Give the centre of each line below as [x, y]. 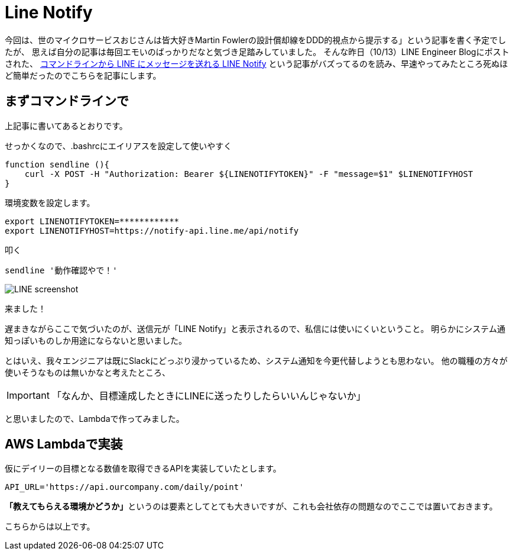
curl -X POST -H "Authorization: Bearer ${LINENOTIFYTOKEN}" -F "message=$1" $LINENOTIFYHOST [249, 174]
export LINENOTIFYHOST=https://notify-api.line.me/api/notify [152, 230]
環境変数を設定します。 [50, 202]
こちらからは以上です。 [50, 527]
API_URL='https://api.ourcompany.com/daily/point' [124, 487]
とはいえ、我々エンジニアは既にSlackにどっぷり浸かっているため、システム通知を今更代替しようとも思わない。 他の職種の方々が [256, 360]
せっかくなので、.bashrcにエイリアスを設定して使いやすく [118, 146]
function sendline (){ [57, 164]
